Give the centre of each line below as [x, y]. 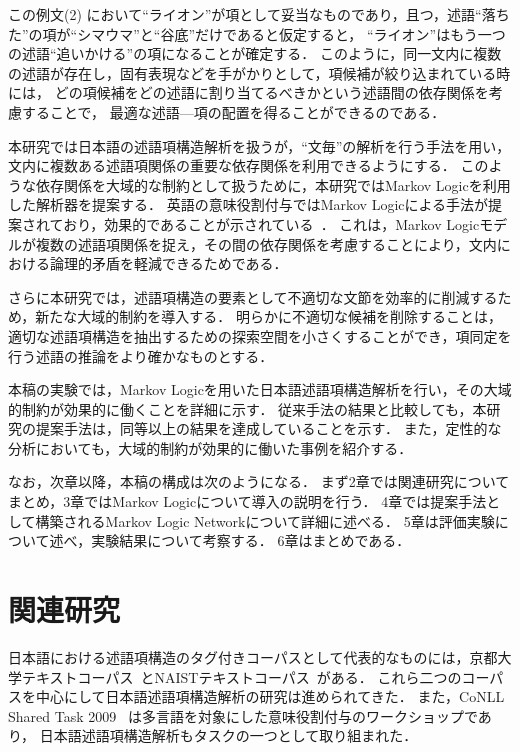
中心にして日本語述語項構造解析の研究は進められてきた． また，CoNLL [270, 696]
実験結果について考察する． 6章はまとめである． [251, 540]
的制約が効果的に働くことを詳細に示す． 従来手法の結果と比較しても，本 [247, 408]
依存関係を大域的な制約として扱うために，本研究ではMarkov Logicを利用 [273, 184]
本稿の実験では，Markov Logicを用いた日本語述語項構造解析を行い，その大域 [260, 389]
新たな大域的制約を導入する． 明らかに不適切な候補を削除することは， [268, 316]
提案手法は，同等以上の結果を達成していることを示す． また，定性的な [268, 428]
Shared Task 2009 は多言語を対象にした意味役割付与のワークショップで [243, 715]
